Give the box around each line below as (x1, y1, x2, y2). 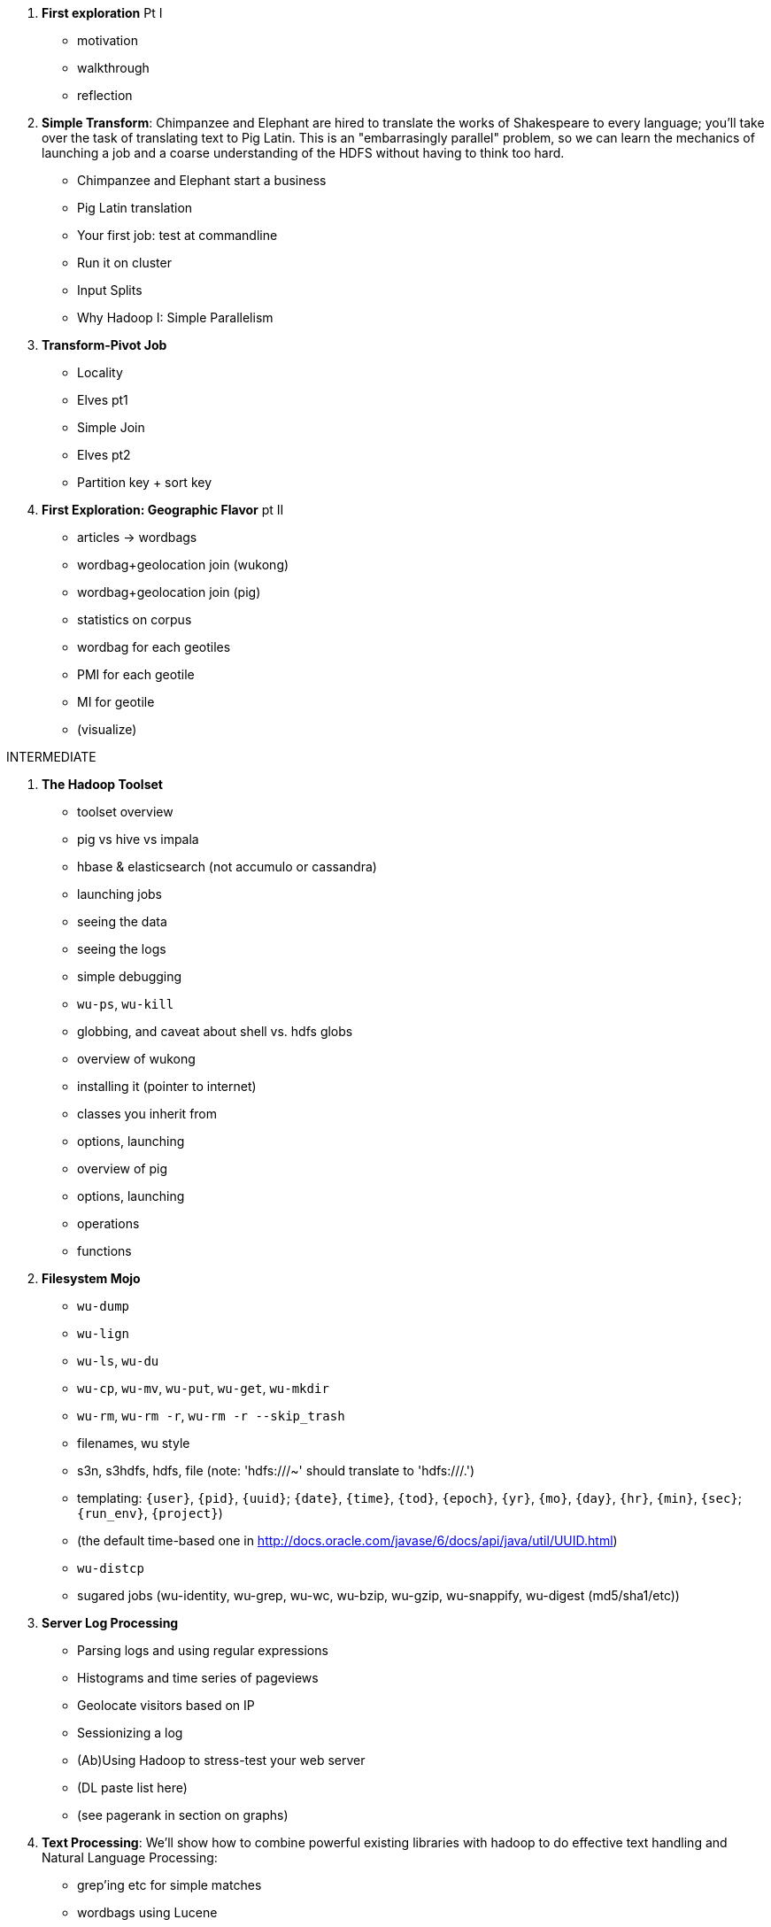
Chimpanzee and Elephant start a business (77, 173, 327, 188)
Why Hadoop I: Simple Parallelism (77, 310, 274, 325)
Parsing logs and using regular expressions (77, 1643, 328, 1658)
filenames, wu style (77, 1436, 190, 1451)
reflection (77, 88, 133, 103)
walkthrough (77, 60, 150, 75)
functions (77, 1243, 132, 1258)
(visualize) (77, 722, 137, 737)
